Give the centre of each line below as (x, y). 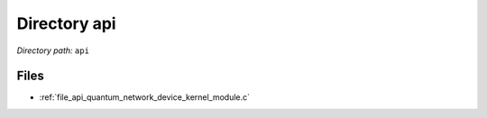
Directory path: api (53, 50)
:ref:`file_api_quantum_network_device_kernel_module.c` (145, 97)
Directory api (66, 23)
